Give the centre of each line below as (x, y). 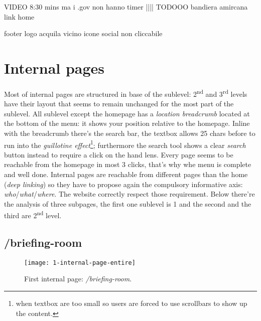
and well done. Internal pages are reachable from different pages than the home (126, 174)
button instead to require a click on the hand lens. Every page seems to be (119, 154)
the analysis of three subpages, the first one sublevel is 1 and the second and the (128, 203)
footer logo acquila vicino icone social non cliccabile (83, 33)
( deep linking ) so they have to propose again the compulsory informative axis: (123, 184)
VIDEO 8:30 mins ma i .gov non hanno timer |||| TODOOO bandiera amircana (126, 7)
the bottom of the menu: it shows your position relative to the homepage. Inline (127, 123)
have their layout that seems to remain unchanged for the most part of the (119, 104)
